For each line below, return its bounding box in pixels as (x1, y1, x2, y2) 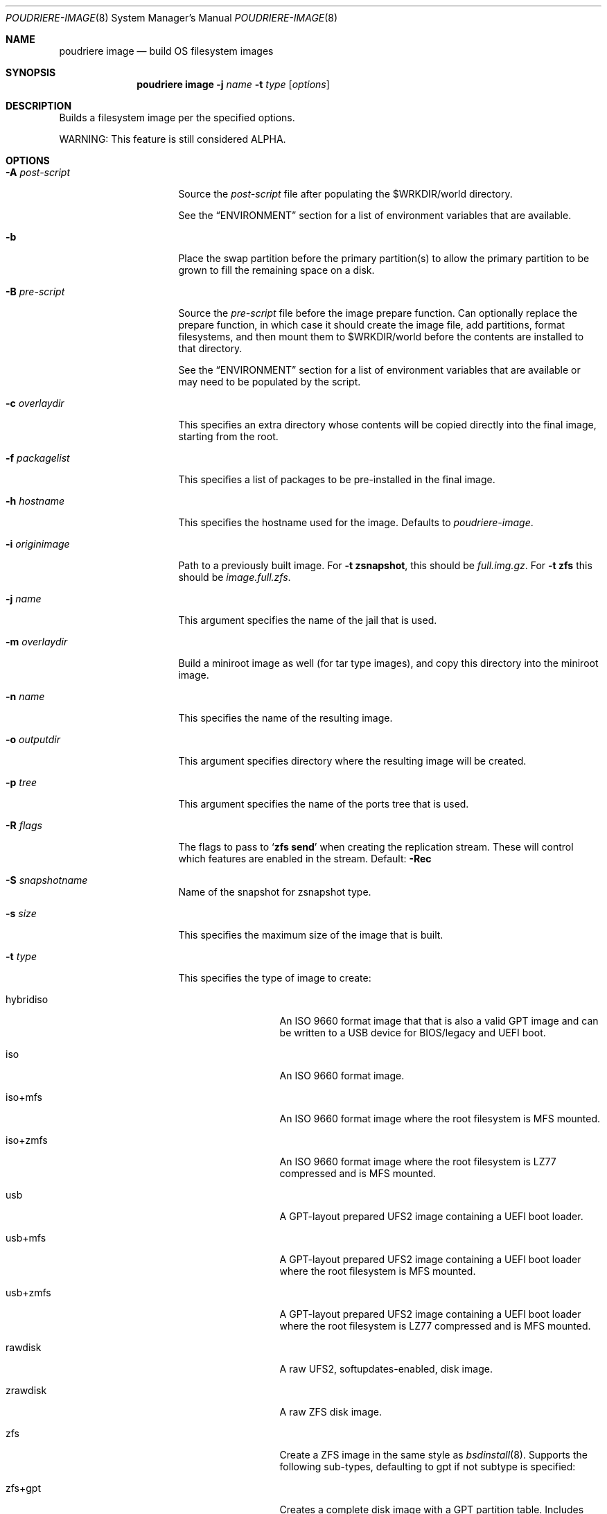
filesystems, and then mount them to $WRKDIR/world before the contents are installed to (178, 331, 584, 342)
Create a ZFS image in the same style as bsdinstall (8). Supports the (279, 1449, 588, 1461)
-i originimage (6, 538, 70, 550)
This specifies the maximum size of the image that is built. (178, 929, 443, 941)
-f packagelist (6, 452, 70, 464)
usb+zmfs (6, 1287, 51, 1298)
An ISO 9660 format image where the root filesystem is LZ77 (279, 1156, 556, 1167)
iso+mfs (6, 1091, 42, 1103)
